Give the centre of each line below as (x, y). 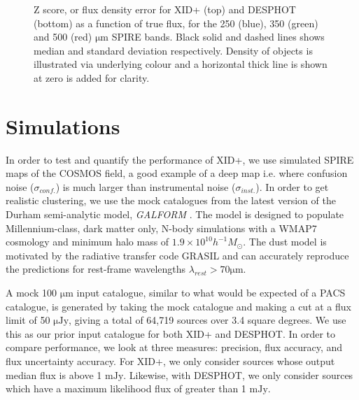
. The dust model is (285, 242)
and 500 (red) (63, 37)
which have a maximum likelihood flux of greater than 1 (126, 388)
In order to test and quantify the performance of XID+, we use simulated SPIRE (180, 159)
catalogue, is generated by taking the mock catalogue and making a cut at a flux (178, 306)
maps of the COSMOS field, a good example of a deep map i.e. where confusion (177, 173)
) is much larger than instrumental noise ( (146, 186)
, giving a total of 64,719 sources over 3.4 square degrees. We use (207, 320)
